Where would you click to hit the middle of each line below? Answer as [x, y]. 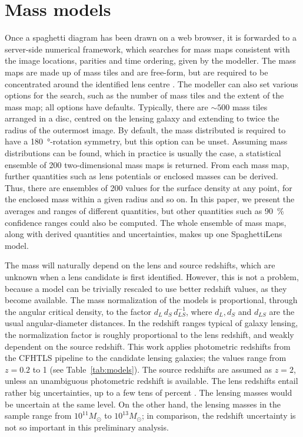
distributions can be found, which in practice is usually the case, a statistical [143, 153]
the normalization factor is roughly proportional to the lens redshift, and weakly [149, 334]
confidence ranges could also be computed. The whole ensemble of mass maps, [146, 222]
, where [199, 311]
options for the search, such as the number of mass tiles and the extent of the [144, 95]
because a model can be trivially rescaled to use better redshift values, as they [146, 288]
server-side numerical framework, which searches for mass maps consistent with [147, 49]
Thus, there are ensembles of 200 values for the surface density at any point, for [149, 187]
